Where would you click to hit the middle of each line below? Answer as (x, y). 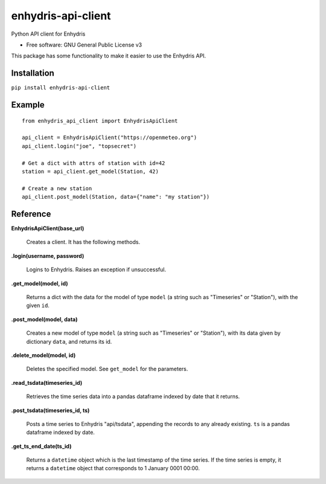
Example (28, 105)
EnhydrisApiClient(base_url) (48, 228)
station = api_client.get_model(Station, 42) (91, 171)
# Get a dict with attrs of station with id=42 (94, 163)
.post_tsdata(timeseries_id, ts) (50, 410)
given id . (38, 306)
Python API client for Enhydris (48, 34)
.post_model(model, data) (44, 319)
